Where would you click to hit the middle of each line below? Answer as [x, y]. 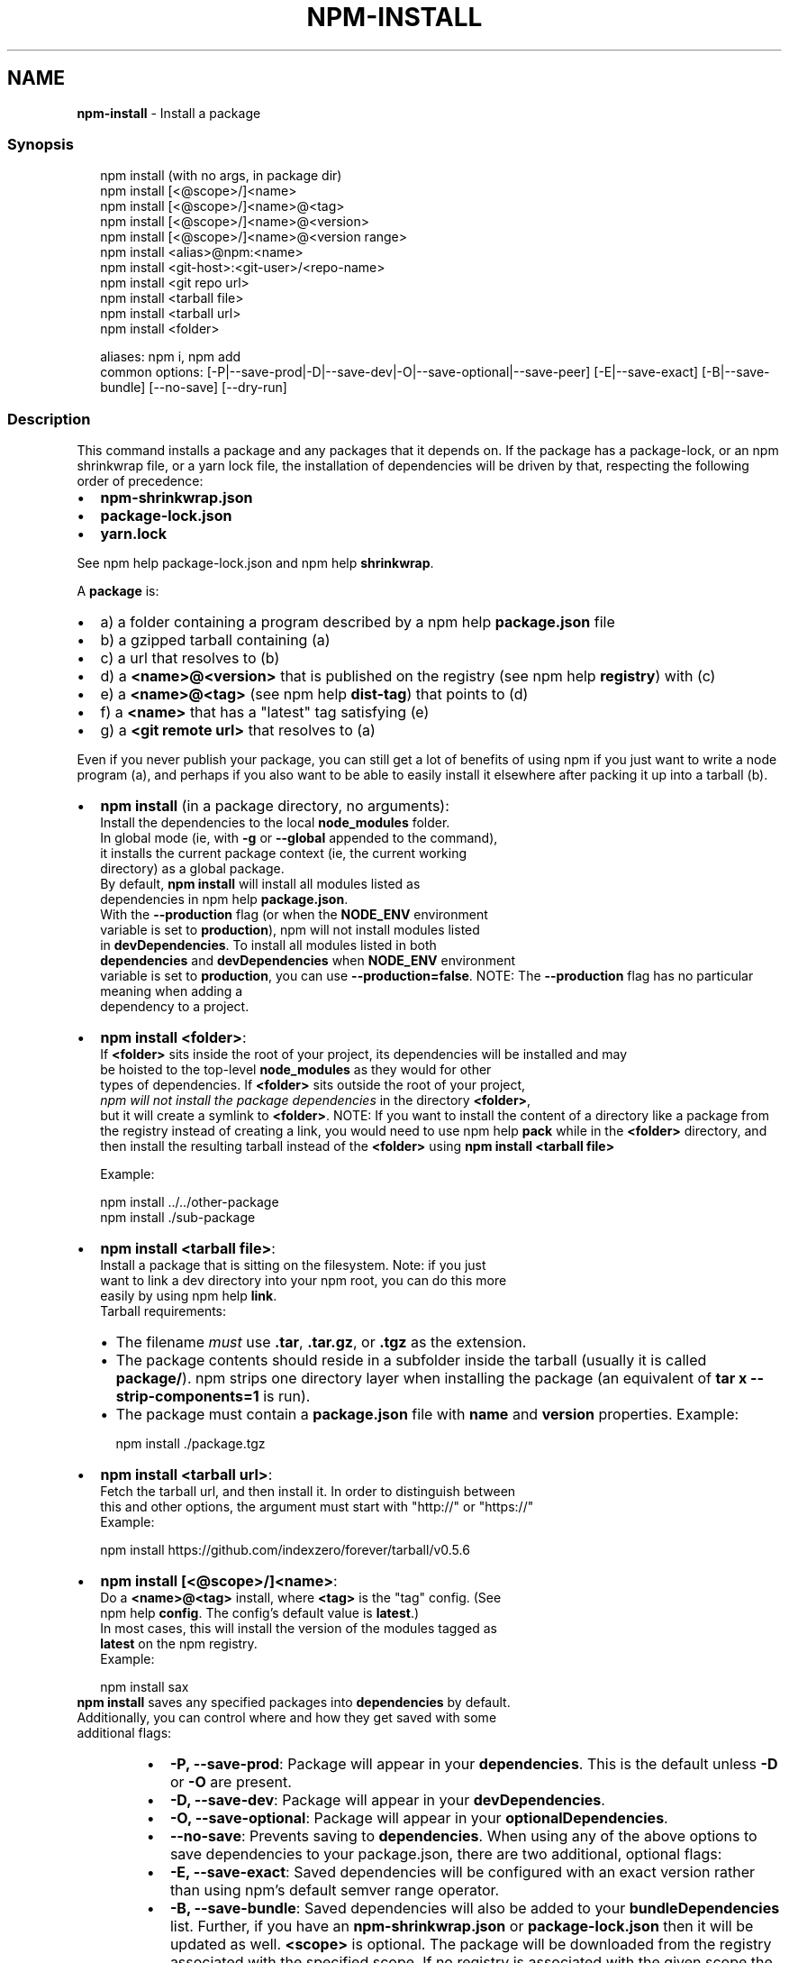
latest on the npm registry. [179, 1644]
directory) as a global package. [192, 869]
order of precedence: [140, 481]
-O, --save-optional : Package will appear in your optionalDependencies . [419, 1818]
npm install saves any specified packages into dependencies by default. [294, 1703]
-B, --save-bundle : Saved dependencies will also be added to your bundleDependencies [475, 1908]
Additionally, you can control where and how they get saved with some [287, 1718]
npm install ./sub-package [178, 1218]
